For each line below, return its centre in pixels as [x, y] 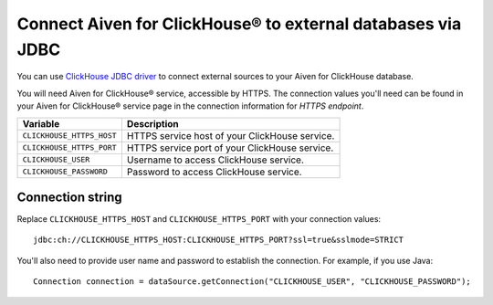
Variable [41, 123]
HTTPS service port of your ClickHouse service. [230, 148]
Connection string [69, 197]
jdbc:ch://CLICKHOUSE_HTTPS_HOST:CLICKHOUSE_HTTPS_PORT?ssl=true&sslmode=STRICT [219, 240]
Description [153, 123]
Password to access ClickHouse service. [214, 172]
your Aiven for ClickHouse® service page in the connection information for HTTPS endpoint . [190, 106]
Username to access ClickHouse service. [215, 160]
